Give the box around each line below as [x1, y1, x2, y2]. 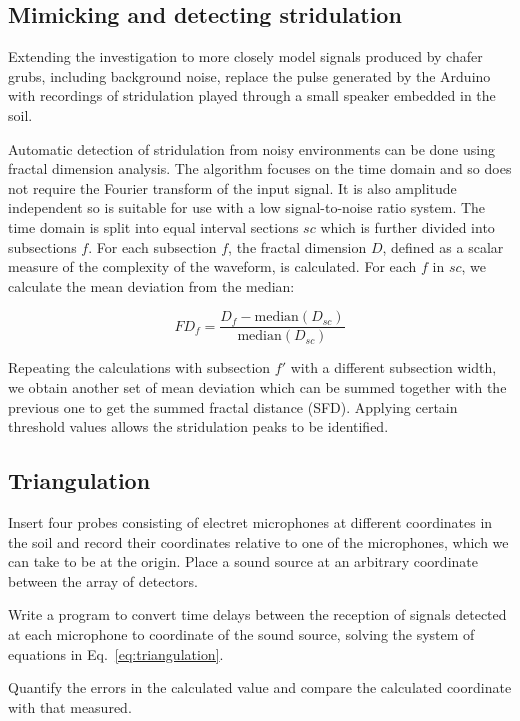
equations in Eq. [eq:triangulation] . [8, 643, 224, 664]
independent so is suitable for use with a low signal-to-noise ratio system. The [8, 197, 486, 218]
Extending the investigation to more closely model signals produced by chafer [8, 46, 483, 67]
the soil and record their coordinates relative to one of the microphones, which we [8, 531, 509, 552]
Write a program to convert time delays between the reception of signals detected [8, 604, 507, 625]
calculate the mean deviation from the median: [8, 275, 295, 296]
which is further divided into [320, 216, 495, 237]
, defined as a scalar [382, 236, 504, 257]
